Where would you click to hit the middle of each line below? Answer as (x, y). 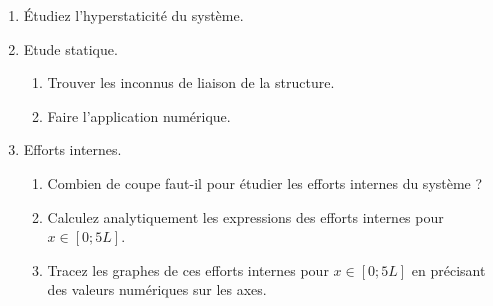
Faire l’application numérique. (139, 115)
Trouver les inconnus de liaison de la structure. (191, 82)
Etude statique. (70, 48)
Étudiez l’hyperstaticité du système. (133, 15)
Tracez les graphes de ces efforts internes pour (188, 269)
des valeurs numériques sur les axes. (157, 289)
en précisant (448, 269)
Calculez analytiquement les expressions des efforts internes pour (245, 216)
